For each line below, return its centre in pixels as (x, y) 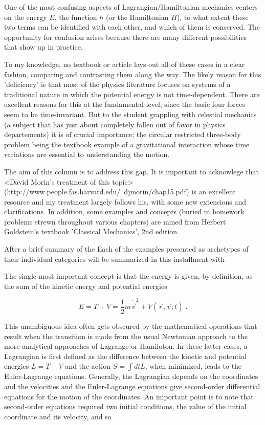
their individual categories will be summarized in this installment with (114, 259)
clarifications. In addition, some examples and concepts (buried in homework (124, 211)
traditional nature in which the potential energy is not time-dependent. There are (132, 94)
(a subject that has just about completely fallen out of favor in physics (115, 124)
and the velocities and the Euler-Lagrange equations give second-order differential (132, 386)
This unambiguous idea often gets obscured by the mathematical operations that (131, 326)
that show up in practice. (43, 47)
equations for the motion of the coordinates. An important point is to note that (129, 396)
